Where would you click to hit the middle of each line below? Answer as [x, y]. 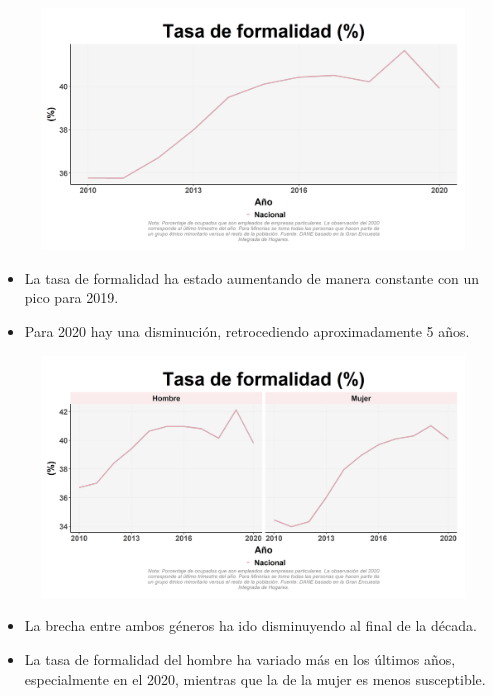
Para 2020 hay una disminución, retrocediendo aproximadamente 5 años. [247, 331]
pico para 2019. [71, 297]
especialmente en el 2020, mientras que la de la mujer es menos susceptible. [255, 678]
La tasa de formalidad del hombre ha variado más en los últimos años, [240, 659]
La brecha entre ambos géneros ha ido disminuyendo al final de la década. [250, 625]
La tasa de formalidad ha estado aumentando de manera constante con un [252, 277]
